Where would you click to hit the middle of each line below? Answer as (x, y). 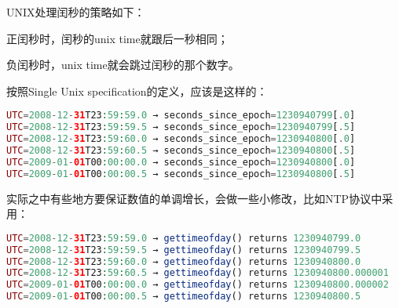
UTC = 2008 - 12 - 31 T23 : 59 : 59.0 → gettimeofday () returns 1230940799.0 (184, 238)
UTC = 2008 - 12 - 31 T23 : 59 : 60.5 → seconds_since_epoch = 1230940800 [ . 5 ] (181, 150)
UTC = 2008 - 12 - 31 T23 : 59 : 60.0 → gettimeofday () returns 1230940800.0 (184, 261)
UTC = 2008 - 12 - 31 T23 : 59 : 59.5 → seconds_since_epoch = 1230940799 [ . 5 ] (181, 127)
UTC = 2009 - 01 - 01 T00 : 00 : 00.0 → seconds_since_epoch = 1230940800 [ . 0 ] (181, 162)
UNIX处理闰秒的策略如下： (76, 12)
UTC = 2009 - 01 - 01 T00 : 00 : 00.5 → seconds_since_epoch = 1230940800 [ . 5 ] (181, 174)
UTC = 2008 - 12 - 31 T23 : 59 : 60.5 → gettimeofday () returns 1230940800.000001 (198, 273)
